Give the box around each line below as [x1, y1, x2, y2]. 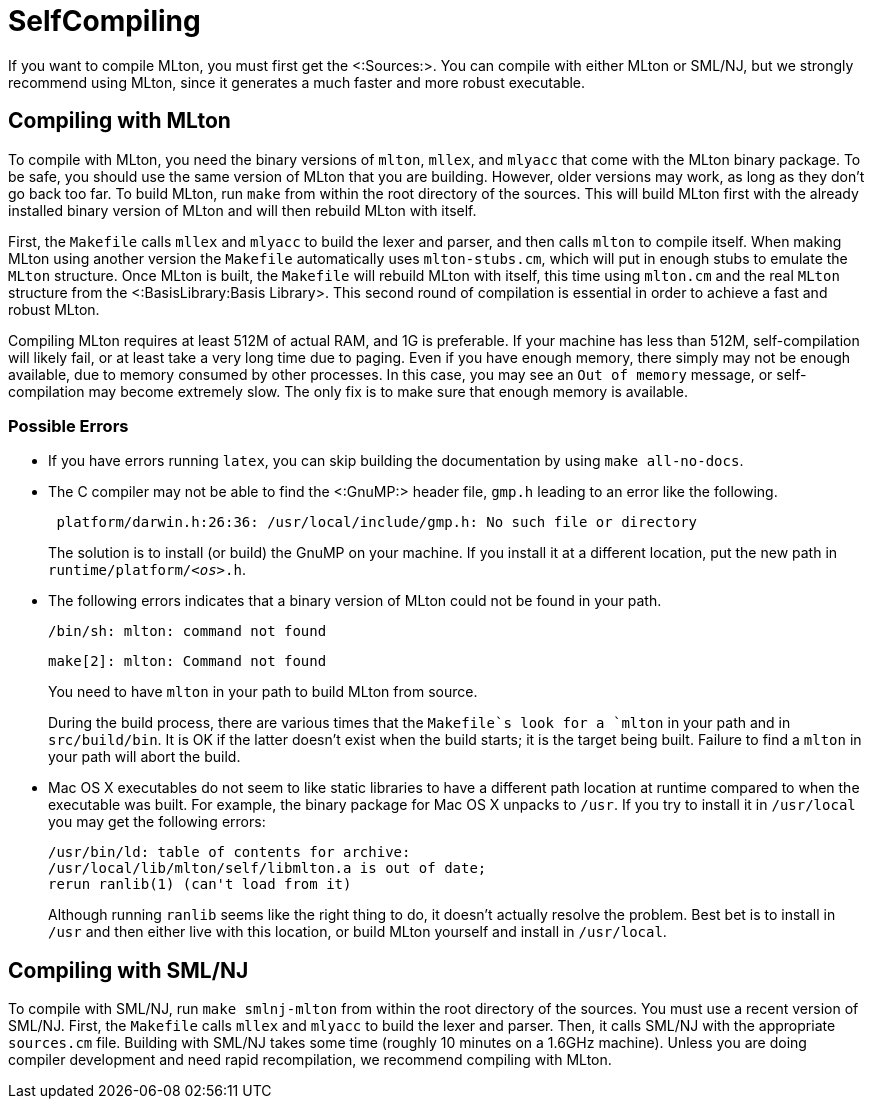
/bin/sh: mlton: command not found [48, 623, 327, 640]
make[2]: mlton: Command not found [48, 653, 327, 670]
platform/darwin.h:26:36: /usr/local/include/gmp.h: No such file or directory [56, 514, 698, 531]
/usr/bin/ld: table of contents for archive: [48, 844, 411, 861]
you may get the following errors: [48, 813, 266, 831]
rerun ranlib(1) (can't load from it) [48, 876, 352, 893]
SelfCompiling [8, 4, 201, 38]
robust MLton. [8, 300, 100, 318]
